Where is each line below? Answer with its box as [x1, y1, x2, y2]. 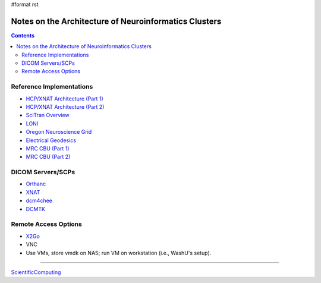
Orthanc [26, 180, 46, 187]
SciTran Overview [26, 112, 70, 119]
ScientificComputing [11, 268, 61, 276]
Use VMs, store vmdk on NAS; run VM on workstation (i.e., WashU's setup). [26, 249, 212, 256]
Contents [11, 32, 35, 39]
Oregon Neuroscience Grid [26, 128, 92, 136]
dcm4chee [26, 197, 53, 205]
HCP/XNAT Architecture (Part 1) [26, 95, 103, 102]
